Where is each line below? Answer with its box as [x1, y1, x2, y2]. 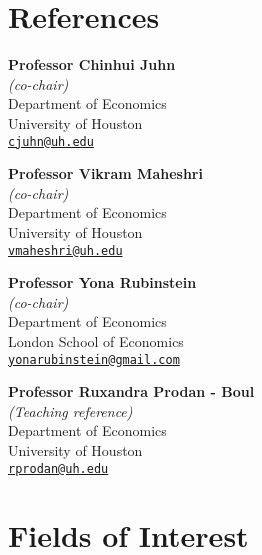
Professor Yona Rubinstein [8, 272, 197, 293]
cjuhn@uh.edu [8, 134, 94, 149]
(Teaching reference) [8, 400, 133, 421]
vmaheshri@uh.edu [8, 243, 123, 258]
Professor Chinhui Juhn [8, 54, 176, 75]
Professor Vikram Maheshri [8, 163, 203, 184]
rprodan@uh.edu [8, 461, 109, 476]
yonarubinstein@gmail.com [8, 352, 180, 367]
